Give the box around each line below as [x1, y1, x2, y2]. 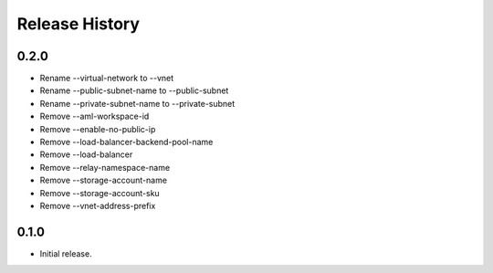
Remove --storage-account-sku [39, 187, 160, 198]
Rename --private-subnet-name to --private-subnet [39, 98, 236, 109]
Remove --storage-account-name [39, 174, 168, 186]
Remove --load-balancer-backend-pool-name [39, 137, 214, 148]
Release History [16, 14, 141, 34]
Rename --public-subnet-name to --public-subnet [39, 85, 229, 96]
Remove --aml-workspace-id [39, 110, 150, 122]
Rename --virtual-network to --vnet [39, 73, 174, 84]
